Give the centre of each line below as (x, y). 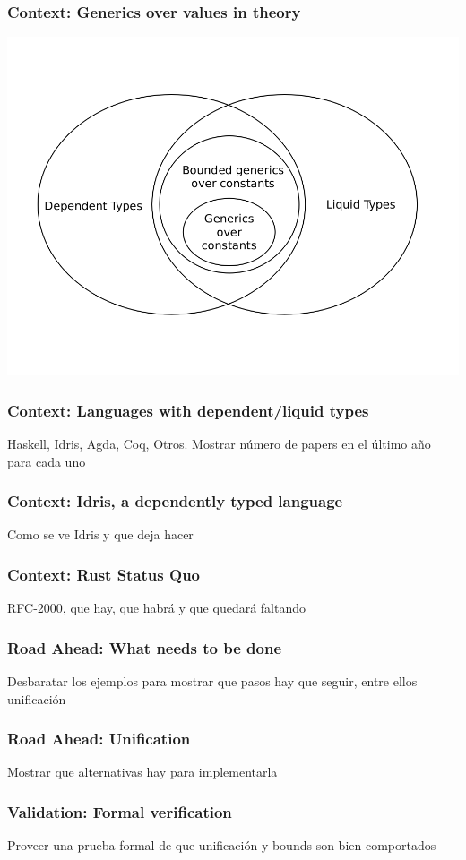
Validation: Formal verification (120, 811)
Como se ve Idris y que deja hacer (100, 534)
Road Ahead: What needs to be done (145, 647)
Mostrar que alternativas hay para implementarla (142, 772)
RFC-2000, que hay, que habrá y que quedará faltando (157, 608)
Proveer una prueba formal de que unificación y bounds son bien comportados (222, 845)
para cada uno (47, 461)
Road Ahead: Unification (99, 739)
